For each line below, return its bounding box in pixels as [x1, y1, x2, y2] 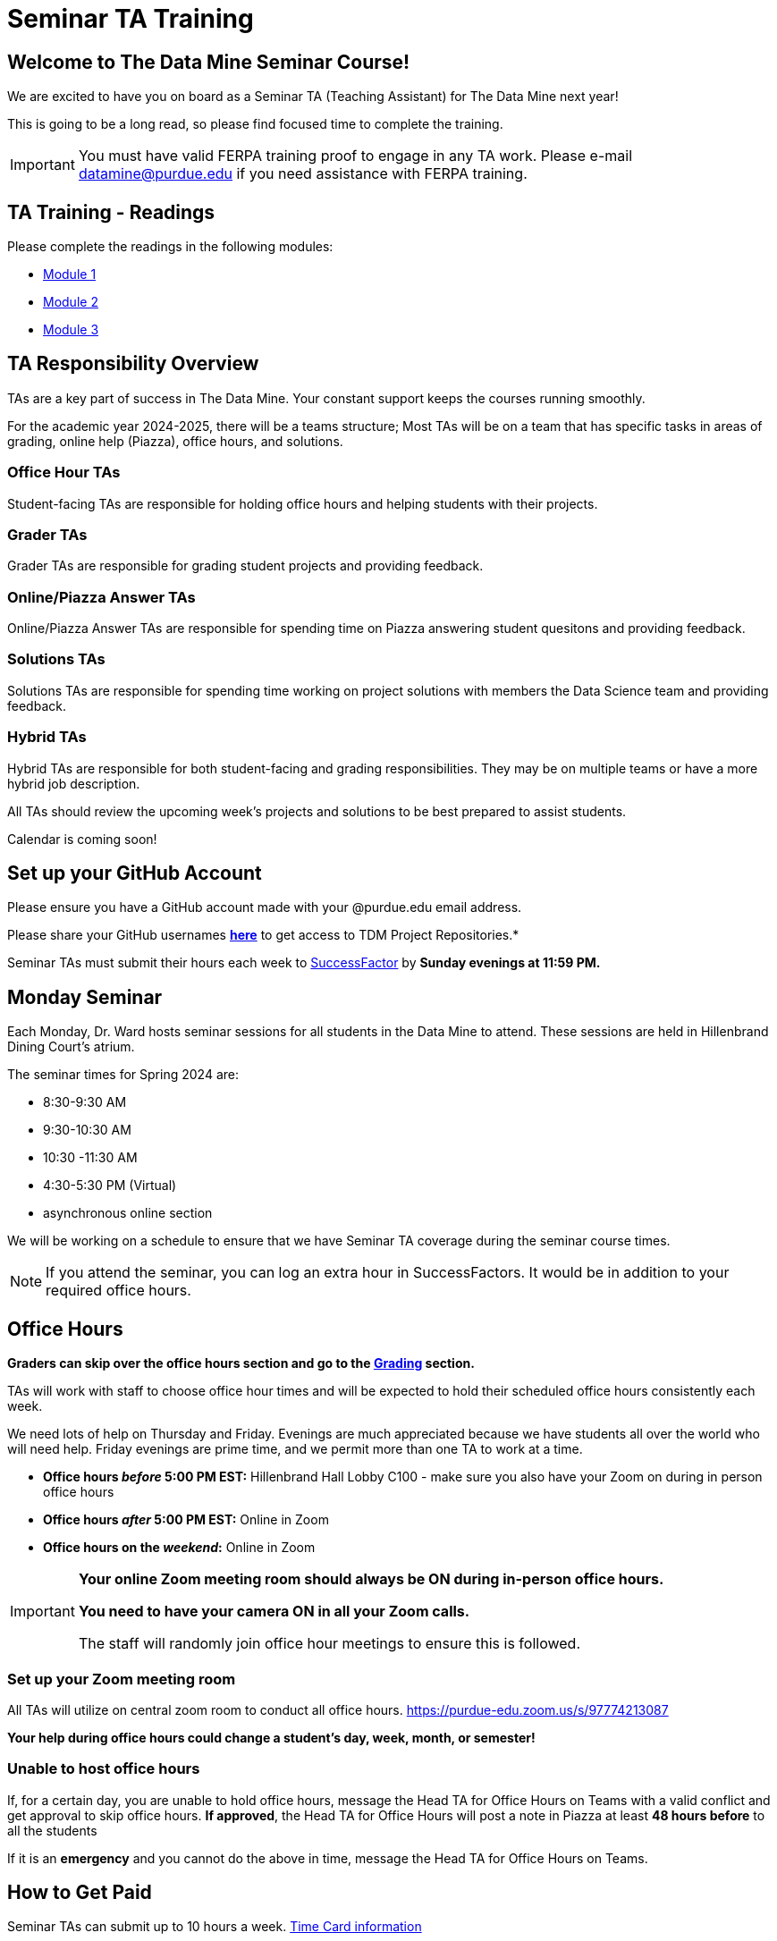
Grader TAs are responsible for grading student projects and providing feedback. [7, 558, 484, 574]
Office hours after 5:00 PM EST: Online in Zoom [43, 1512, 329, 1528]
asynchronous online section [43, 1205, 213, 1221]
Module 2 [43, 294, 98, 310]
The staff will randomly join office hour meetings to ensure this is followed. [78, 1634, 580, 1653]
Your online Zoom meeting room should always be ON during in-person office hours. [78, 1570, 664, 1589]
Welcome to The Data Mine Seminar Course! [7, 50, 410, 73]
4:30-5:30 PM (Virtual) [43, 1177, 177, 1194]
